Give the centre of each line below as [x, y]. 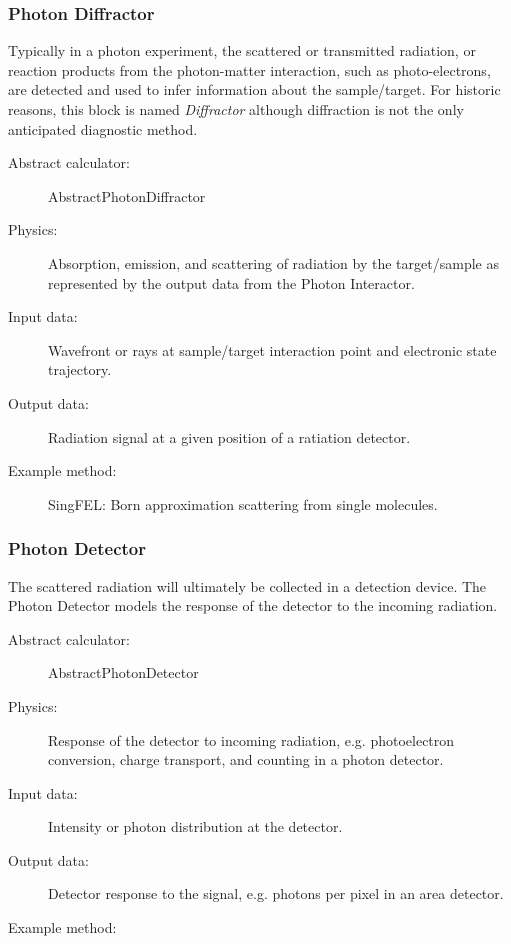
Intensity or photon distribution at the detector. [195, 826]
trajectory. [80, 369]
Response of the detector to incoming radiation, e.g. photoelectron [251, 739]
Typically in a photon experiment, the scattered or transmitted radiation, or [242, 50]
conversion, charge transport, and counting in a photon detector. [246, 759]
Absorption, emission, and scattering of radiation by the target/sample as [273, 262]
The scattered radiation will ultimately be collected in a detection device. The [247, 585]
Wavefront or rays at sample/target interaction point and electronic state [272, 349]
